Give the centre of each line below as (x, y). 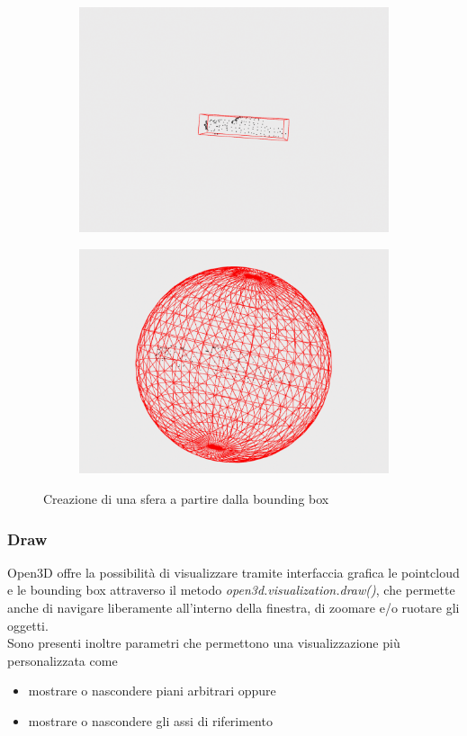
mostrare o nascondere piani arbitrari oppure (152, 691)
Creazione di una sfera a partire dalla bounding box (186, 499)
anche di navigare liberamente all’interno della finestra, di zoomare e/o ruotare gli (233, 608)
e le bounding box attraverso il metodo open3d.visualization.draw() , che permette (231, 590)
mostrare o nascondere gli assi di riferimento (150, 721)
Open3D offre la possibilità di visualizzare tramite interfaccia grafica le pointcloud (233, 572)
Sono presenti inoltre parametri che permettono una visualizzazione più (204, 643)
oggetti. (28, 625)
